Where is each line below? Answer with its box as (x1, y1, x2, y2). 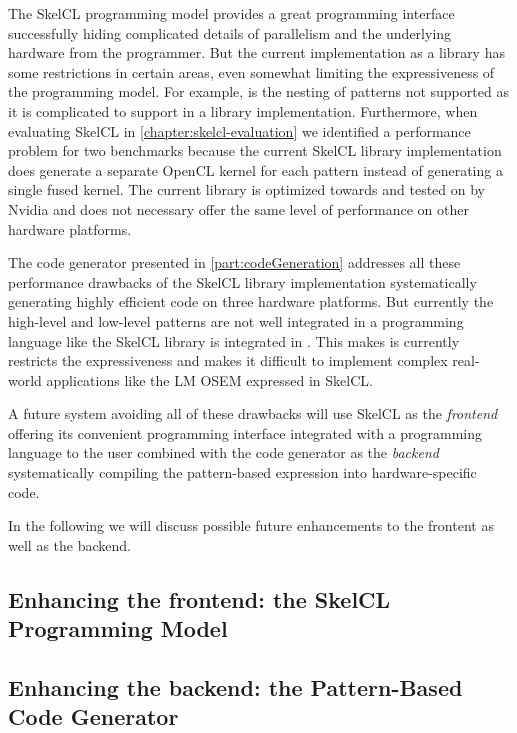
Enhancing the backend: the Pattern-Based (8, 672, 463, 702)
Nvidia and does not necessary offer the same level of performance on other (8, 198, 469, 219)
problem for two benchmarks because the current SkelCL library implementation (8, 140, 502, 161)
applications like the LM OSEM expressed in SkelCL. (46, 369, 373, 390)
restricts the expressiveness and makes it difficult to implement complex (8, 350, 448, 371)
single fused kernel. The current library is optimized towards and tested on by (8, 179, 486, 200)
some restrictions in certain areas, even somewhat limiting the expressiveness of (8, 61, 495, 82)
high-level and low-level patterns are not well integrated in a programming (8, 310, 464, 331)
